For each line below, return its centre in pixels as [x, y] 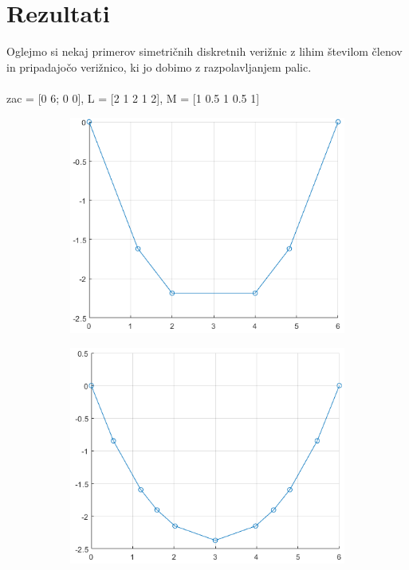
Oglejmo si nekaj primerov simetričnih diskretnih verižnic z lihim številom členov [204, 51]
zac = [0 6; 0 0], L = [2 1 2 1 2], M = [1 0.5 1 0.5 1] [133, 98]
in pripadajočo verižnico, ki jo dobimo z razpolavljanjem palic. [159, 66]
